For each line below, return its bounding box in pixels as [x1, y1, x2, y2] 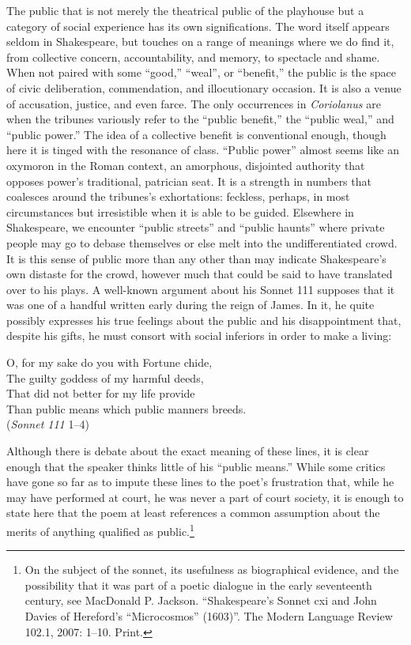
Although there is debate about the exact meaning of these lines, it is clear [6, 443, 369, 459]
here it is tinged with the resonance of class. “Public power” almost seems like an [6, 141, 399, 158]
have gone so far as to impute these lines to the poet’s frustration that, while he [6, 473, 394, 490]
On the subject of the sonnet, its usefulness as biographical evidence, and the [25, 561, 399, 578]
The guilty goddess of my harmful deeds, [6, 369, 204, 386]
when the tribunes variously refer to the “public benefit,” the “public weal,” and [6, 111, 394, 127]
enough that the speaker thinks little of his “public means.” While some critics [6, 458, 386, 474]
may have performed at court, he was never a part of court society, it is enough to [6, 488, 404, 505]
